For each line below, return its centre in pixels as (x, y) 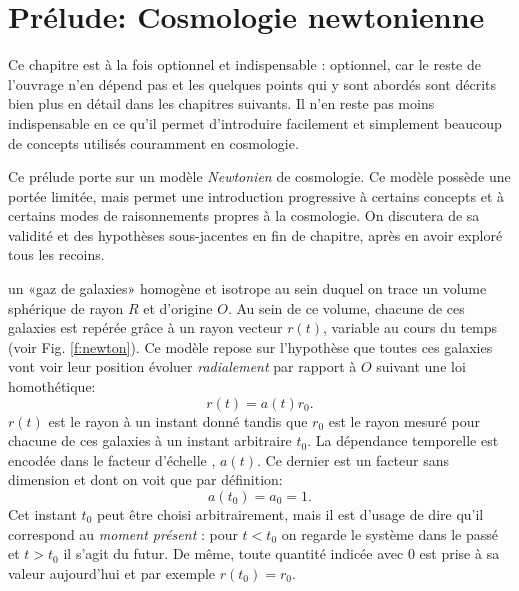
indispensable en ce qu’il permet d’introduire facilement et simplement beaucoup (255, 122)
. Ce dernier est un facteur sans (353, 459)
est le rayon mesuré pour (404, 420)
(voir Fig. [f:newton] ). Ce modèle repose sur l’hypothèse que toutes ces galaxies (250, 346)
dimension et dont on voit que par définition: (145, 479)
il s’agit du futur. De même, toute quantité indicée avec (233, 553)
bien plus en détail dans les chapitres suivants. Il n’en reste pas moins (221, 103)
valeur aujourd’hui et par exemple (112, 572)
